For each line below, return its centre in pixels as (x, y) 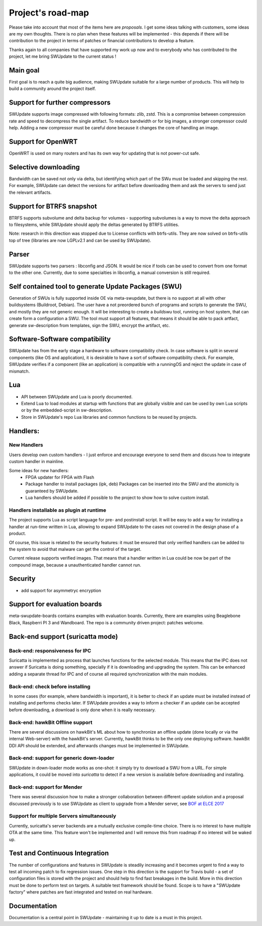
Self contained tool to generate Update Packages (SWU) (95, 286)
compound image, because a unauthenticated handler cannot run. (75, 565)
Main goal (24, 70)
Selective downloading (44, 167)
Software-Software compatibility (60, 339)
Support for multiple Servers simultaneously (63, 816)
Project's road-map (49, 13)
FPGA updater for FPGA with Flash (60, 477)
